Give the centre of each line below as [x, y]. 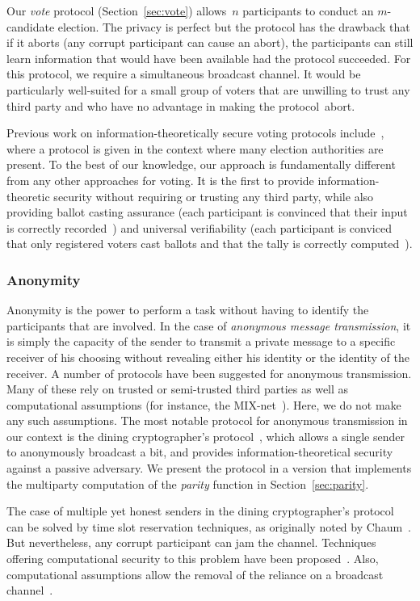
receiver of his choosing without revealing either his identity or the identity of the [208, 357]
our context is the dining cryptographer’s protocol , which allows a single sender [206, 436]
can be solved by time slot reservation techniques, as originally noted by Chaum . [209, 526]
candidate [31, 26]
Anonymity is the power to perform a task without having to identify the [188, 310]
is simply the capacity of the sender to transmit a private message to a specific [201, 341]
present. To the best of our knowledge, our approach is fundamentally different [201, 164]
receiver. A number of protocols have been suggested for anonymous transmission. [209, 373]
